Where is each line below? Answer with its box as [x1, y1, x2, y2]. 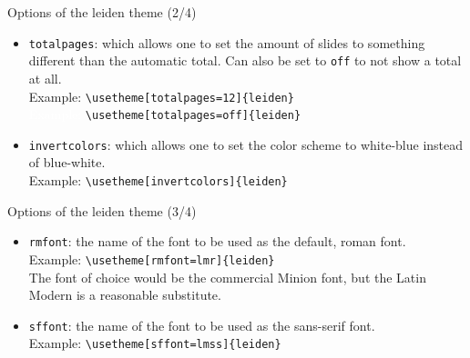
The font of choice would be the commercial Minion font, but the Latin [28, 267, 426, 286]
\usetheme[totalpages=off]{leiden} [85, 109, 301, 123]
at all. [28, 68, 62, 87]
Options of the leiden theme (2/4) [7, 3, 197, 21]
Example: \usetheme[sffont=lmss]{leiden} [28, 333, 281, 353]
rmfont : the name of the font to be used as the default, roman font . [28, 232, 406, 251]
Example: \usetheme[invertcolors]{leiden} [28, 171, 288, 190]
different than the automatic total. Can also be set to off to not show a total [28, 51, 462, 70]
